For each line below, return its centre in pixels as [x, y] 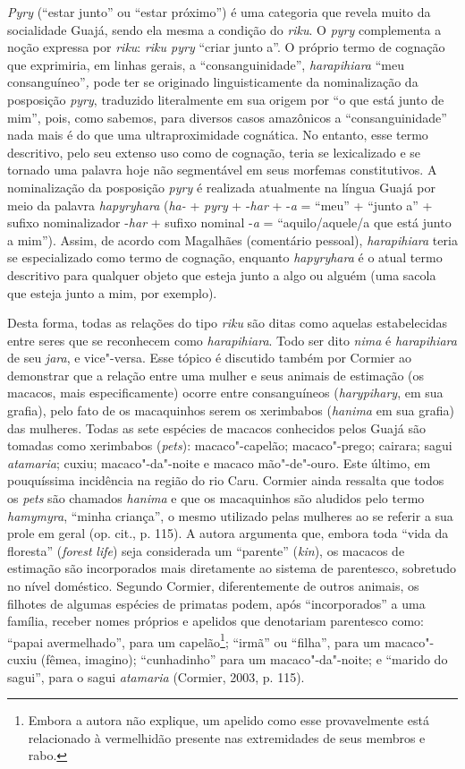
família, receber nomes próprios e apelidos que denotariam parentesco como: [216, 621]
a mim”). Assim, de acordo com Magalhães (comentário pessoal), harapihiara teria [232, 239]
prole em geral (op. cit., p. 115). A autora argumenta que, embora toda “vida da [228, 533]
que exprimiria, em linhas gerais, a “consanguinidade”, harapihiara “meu [206, 64]
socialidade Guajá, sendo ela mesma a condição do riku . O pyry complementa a [224, 29]
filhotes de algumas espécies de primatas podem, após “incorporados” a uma [216, 603]
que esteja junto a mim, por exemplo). [112, 292]
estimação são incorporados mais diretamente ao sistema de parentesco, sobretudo [232, 568]
